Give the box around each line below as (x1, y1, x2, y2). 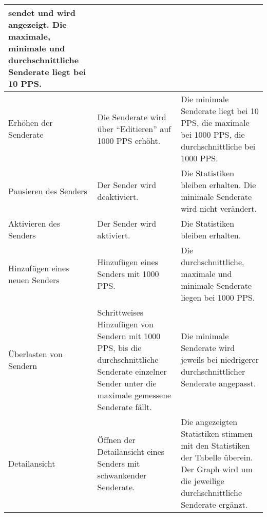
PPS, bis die (97, 342, 142, 354)
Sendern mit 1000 (97, 330, 161, 342)
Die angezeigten (181, 416, 238, 428)
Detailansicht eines (97, 445, 165, 457)
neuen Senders (8, 273, 60, 286)
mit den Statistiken (181, 439, 250, 451)
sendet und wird (8, 7, 75, 19)
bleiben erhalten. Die (181, 179, 256, 191)
